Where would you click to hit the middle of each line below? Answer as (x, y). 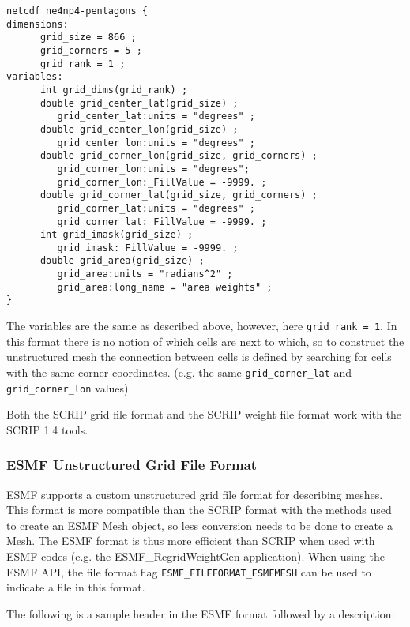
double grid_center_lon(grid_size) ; (139, 129)
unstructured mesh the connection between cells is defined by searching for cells (199, 357)
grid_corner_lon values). (69, 387)
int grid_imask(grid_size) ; (117, 235)
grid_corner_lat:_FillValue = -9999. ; (162, 222)
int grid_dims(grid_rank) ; (114, 90)
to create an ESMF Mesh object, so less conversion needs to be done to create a (199, 525)
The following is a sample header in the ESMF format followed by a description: (201, 613)
